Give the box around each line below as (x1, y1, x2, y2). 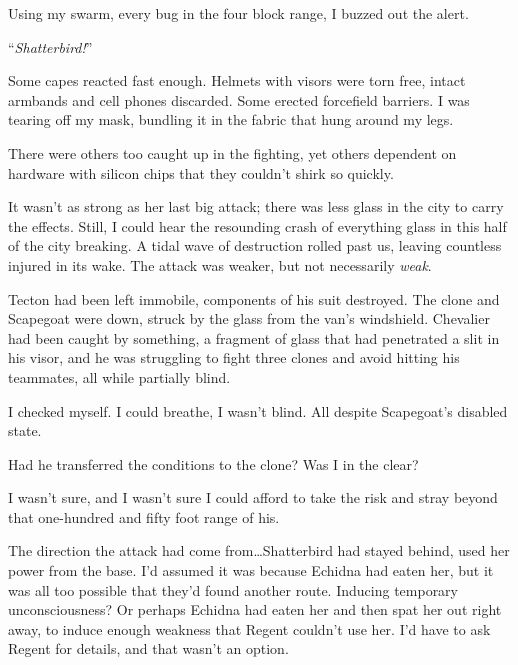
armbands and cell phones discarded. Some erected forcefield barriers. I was (8, 89, 470, 110)
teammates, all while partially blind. (8, 366, 231, 387)
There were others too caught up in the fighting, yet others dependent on (8, 142, 457, 163)
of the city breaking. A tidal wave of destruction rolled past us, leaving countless (8, 235, 502, 256)
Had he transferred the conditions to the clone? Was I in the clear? (8, 453, 419, 474)
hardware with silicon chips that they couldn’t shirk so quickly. (8, 162, 394, 183)
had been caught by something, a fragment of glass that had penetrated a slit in (8, 327, 500, 348)
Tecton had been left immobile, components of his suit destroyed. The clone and (8, 288, 500, 309)
